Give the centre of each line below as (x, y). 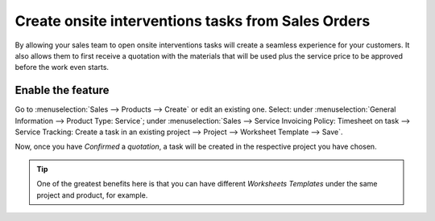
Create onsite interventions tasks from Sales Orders (193, 21)
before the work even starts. (62, 68)
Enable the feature (62, 90)
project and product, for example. (92, 195)
